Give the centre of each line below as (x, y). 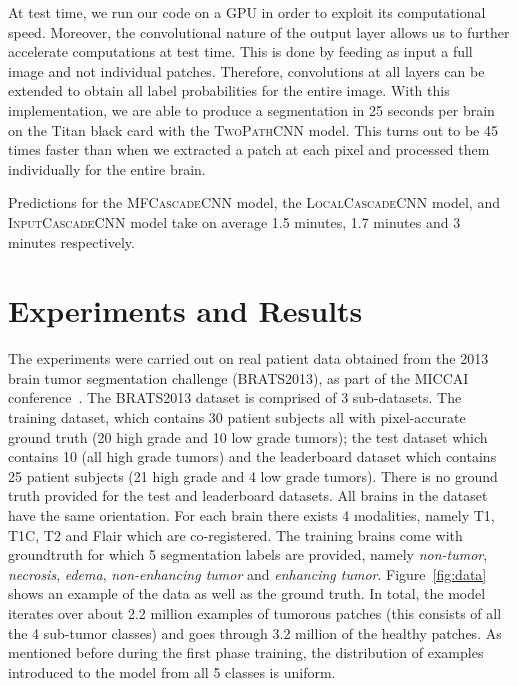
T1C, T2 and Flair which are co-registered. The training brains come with (235, 534)
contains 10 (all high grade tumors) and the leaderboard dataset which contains (252, 456)
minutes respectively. (71, 241)
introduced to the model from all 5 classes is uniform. (172, 671)
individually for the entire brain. (107, 168)
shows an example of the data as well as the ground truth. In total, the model (247, 593)
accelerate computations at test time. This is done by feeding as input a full (240, 51)
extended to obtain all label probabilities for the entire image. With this (229, 90)
